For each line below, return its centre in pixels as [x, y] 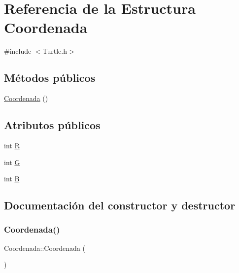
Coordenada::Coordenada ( [45, 248]
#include [18, 51]
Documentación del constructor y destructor [120, 205]
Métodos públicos [50, 78]
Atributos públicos [52, 125]
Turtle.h [55, 51]
